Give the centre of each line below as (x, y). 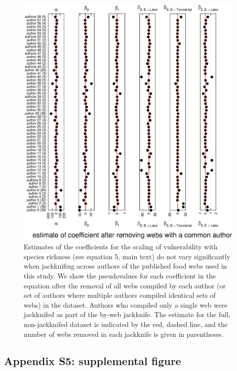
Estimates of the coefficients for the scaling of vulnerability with (121, 247)
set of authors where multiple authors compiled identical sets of (120, 295)
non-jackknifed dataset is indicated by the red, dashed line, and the (126, 324)
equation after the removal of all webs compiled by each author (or (125, 285)
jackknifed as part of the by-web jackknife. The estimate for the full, (127, 314)
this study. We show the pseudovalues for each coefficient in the (120, 275)
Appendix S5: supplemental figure (93, 360)
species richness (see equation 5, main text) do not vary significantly (127, 256)
